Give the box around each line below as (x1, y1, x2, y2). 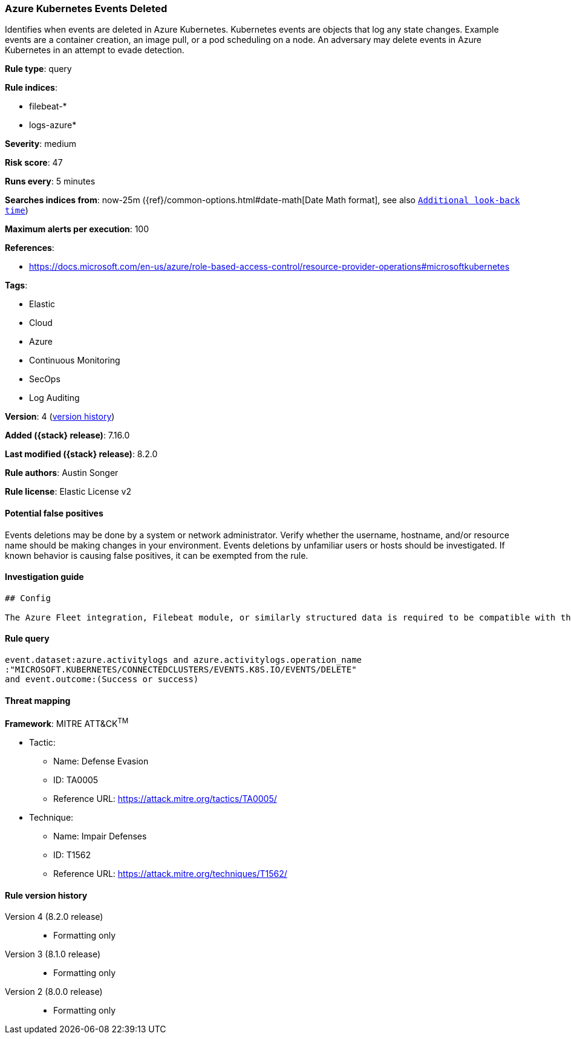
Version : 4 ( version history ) (5, 411, 115, 422)
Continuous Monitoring (29, 355, 120, 366)
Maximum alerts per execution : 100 (5, 224, 149, 235)
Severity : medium (5, 138, 77, 149)
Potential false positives (5, 507, 103, 518)
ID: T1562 (53, 849, 91, 860)
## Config (5, 593, 51, 603)
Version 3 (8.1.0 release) (5, 949, 101, 960)
